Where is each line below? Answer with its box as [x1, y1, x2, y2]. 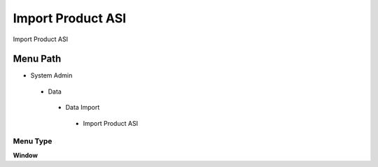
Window [13, 151, 38, 159]
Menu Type [13, 136, 52, 146]
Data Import [65, 103, 100, 112]
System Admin [30, 71, 73, 80]
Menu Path [13, 53, 62, 65]
